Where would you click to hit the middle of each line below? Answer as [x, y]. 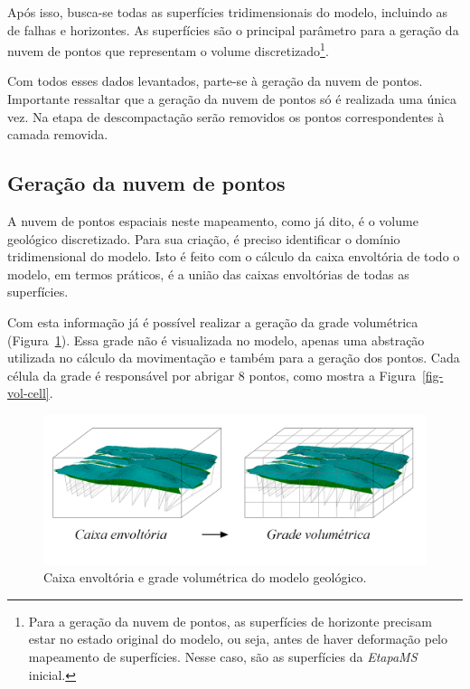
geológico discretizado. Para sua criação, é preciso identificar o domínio [204, 238]
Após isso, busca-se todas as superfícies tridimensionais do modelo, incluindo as [228, 12]
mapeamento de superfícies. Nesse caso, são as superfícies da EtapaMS [223, 656]
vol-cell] [28, 393]
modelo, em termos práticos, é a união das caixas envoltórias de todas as [208, 274]
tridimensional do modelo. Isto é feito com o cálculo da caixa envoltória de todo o [234, 256]
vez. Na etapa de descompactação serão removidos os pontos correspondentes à [226, 116]
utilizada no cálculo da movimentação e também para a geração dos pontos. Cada [234, 358]
